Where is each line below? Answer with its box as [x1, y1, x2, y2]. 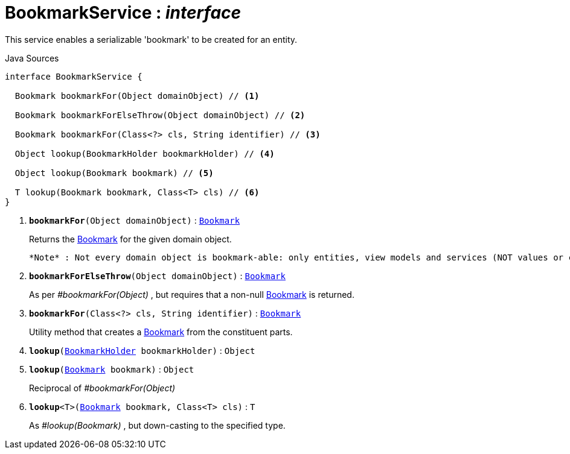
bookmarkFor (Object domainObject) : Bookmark [29, 215, 240, 225]
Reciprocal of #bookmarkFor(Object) [29, 382, 176, 393]
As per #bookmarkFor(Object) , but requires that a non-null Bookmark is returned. [29, 289, 354, 300]
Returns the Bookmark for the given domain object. [29, 233, 232, 244]
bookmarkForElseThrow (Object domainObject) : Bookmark [29, 270, 286, 281]
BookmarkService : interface [5, 2, 242, 23]
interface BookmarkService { [5, 71, 142, 81]
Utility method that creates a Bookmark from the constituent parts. [29, 326, 293, 337]
